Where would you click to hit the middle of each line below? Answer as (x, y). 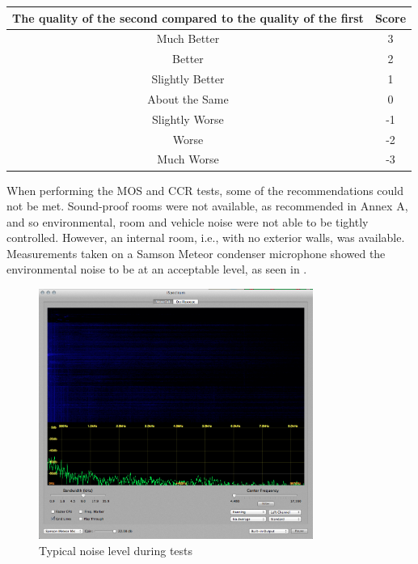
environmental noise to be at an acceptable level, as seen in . (157, 269)
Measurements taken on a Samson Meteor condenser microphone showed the (196, 253)
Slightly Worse (188, 119)
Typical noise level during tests (116, 550)
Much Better (188, 38)
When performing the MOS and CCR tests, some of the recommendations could (205, 190)
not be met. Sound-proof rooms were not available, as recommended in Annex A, (207, 206)
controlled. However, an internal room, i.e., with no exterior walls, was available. (206, 237)
